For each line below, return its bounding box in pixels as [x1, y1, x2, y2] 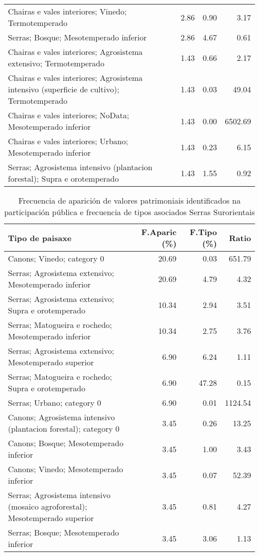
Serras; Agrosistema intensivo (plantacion [8, 161, 152, 173]
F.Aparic [141, 226, 177, 238]
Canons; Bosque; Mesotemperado [8, 437, 124, 449]
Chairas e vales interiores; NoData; [8, 109, 129, 121]
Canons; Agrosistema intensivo [8, 411, 115, 423]
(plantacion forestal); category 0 [8, 423, 120, 434]
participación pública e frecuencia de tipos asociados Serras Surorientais [4, 206, 255, 218]
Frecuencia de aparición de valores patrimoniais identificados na [18, 195, 241, 206]
